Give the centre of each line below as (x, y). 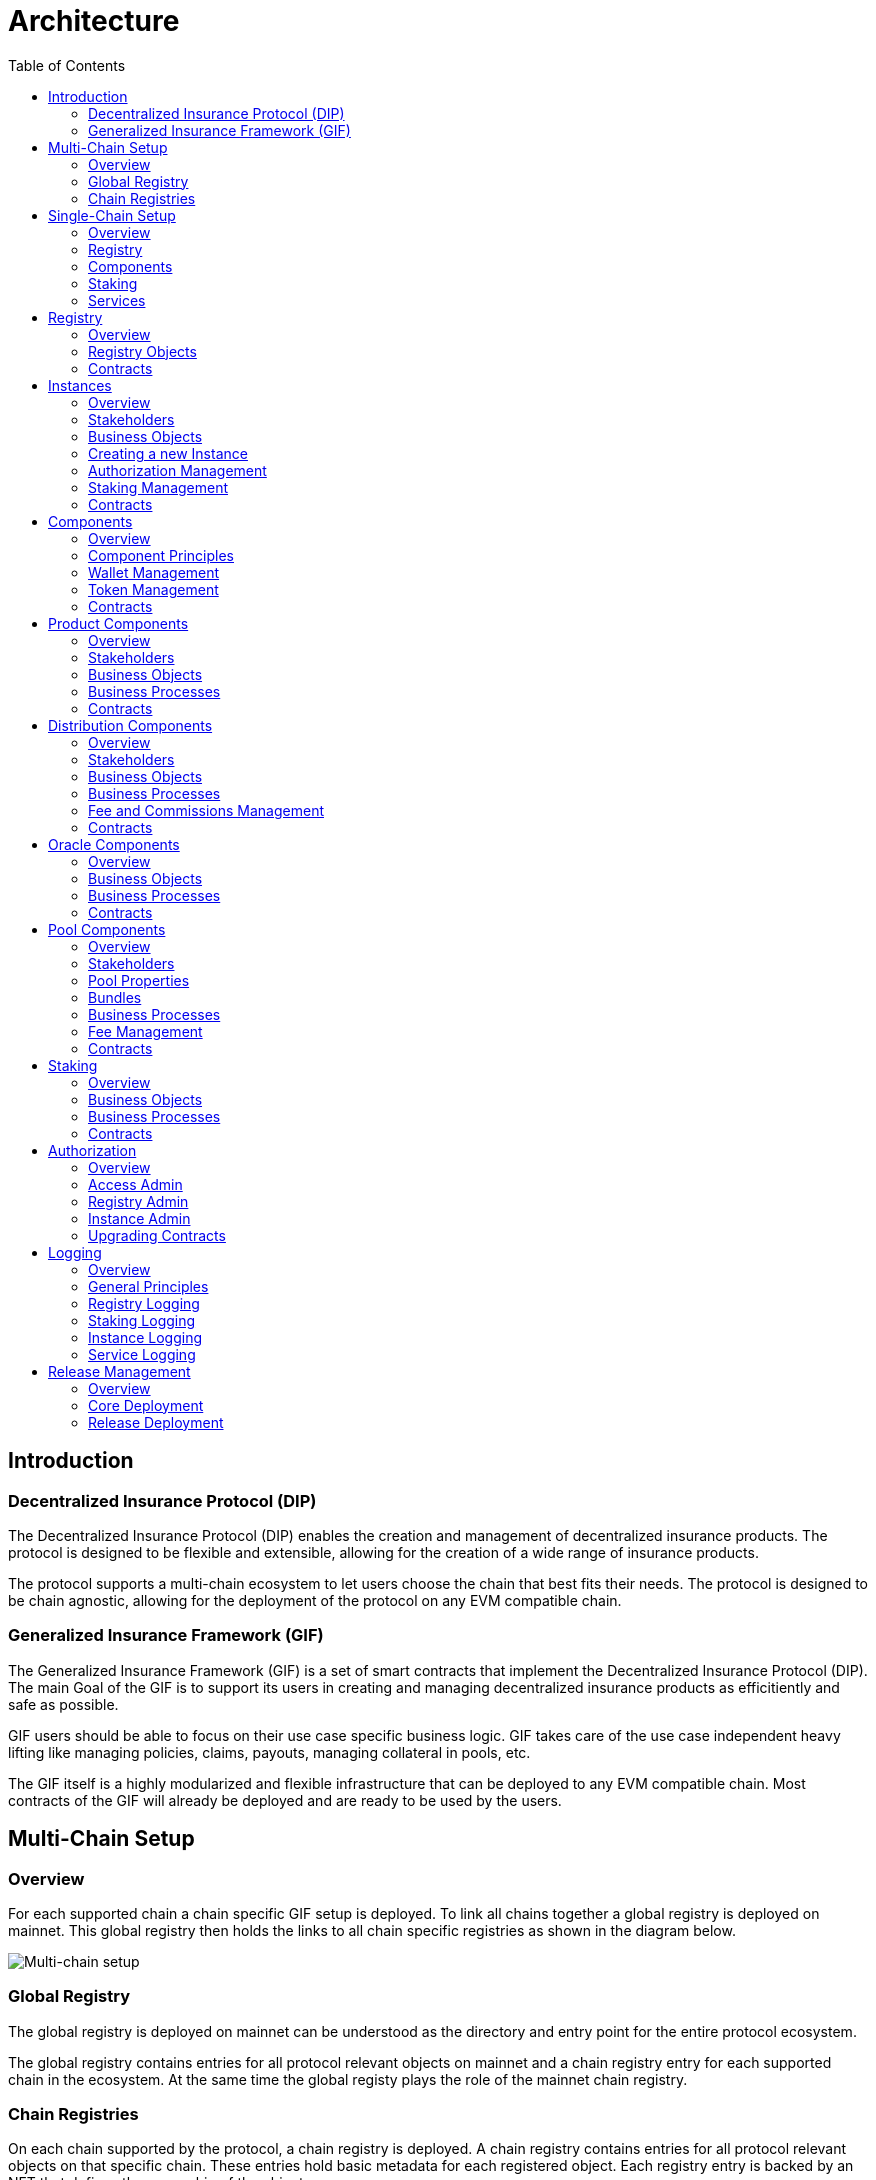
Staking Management (158, 487)
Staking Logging (142, 1320)
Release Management (119, 1371)
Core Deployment (146, 1405)
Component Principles (161, 555)
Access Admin (135, 1184)
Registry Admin (138, 1201)
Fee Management (145, 1031)
